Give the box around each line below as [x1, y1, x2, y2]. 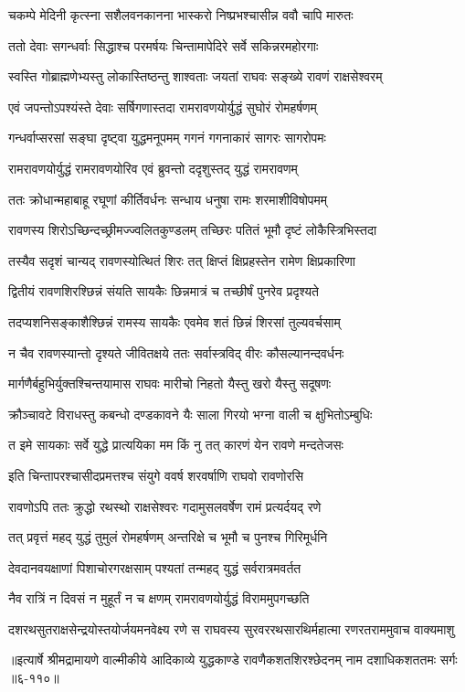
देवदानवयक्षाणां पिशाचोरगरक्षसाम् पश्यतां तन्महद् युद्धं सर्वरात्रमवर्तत [8, 558, 301, 577]
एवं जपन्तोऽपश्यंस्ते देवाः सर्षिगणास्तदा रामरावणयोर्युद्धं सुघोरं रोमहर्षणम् [8, 97, 317, 116]
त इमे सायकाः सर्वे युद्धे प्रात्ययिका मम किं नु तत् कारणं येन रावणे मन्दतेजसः [8, 435, 343, 454]
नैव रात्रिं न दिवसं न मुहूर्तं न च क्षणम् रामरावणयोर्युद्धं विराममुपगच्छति [8, 589, 310, 608]
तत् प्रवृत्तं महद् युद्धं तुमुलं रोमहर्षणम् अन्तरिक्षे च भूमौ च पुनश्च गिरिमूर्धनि [8, 527, 328, 547]
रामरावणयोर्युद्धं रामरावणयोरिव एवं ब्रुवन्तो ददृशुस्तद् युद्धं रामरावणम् [8, 158, 298, 177]
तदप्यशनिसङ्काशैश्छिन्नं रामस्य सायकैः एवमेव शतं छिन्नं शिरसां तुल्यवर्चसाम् [8, 312, 341, 331]
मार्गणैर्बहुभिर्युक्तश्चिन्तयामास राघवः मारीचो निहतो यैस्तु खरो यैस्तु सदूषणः [8, 374, 332, 393]
